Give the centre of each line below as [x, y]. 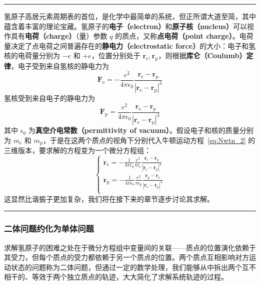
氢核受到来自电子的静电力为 [49, 98]
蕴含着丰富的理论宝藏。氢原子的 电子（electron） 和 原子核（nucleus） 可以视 [129, 26]
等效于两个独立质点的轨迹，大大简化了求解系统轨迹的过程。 [130, 277]
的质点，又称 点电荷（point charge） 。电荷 [184, 36]
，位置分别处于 [116, 55]
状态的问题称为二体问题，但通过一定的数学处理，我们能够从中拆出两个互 [130, 267]
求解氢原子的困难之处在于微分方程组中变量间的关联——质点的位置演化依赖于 [130, 247]
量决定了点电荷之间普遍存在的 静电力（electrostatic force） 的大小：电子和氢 [130, 45]
